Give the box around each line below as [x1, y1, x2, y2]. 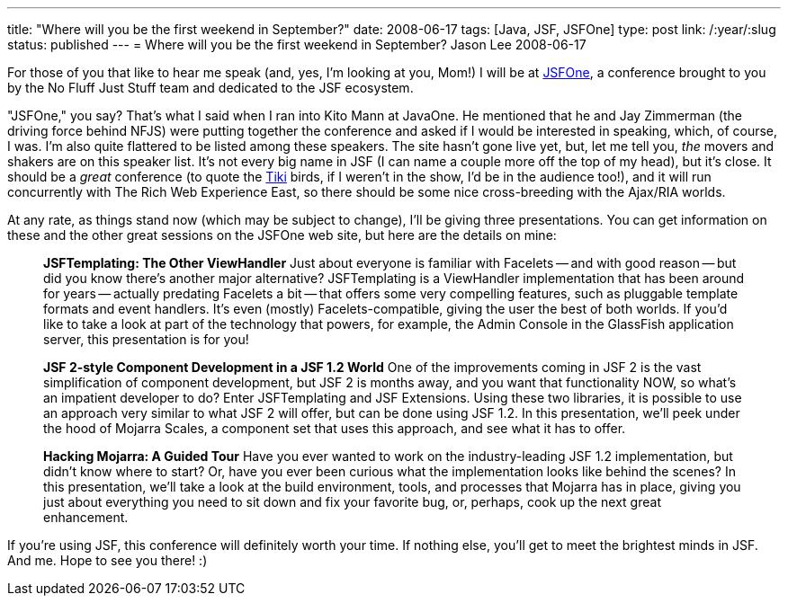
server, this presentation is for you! [43, 332, 249, 347]
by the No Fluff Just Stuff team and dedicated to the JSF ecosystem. [7, 80, 414, 95]
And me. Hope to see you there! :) [7, 553, 208, 568]
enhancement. [43, 510, 129, 525]
